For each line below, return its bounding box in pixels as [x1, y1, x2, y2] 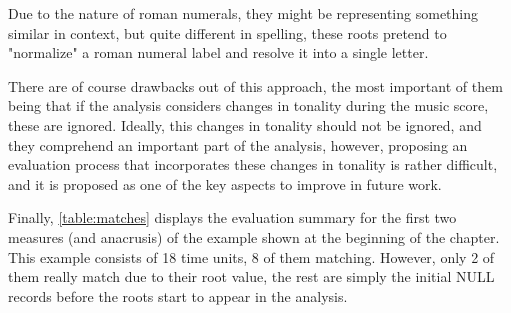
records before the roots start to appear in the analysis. [8, 285, 348, 306]
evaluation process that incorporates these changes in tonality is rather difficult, [8, 154, 498, 175]
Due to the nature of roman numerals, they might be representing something [8, 3, 479, 23]
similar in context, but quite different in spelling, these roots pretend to [8, 22, 447, 43]
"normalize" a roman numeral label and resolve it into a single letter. [8, 42, 429, 63]
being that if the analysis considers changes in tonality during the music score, [8, 95, 489, 116]
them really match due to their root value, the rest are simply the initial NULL [8, 266, 495, 287]
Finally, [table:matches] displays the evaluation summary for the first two [8, 207, 457, 228]
